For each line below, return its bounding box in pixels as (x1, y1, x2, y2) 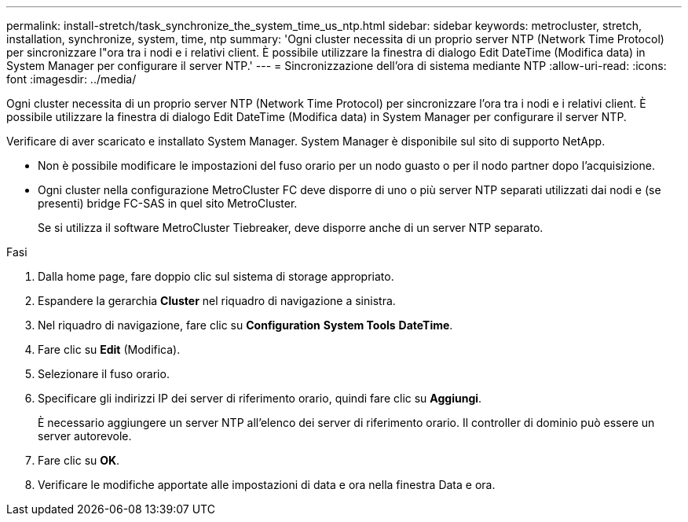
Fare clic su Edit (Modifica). (38, 343, 181, 356)
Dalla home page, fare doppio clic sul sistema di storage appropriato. (38, 270, 394, 283)
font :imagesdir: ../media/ (6, 72, 137, 86)
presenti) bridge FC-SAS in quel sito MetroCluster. (38, 197, 298, 210)
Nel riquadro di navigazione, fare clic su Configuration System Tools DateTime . (38, 318, 453, 332)
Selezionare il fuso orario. (38, 367, 170, 380)
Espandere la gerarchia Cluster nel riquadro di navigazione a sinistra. (38, 294, 396, 307)
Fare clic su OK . (38, 454, 120, 467)
